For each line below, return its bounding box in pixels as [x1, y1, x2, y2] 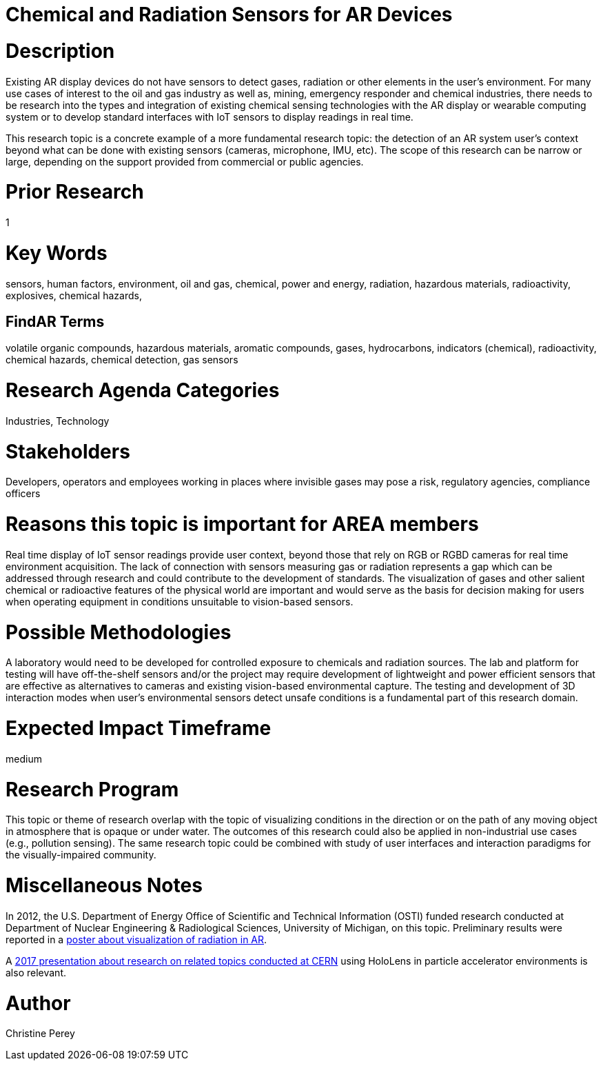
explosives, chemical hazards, [6, 289, 142, 301]
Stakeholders [6, 439, 130, 463]
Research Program [6, 777, 179, 801]
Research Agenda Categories [6, 379, 280, 403]
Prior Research [6, 180, 144, 204]
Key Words [6, 241, 108, 265]
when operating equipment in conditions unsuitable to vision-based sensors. [6, 595, 354, 607]
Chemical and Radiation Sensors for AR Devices [6, 3, 453, 26]
